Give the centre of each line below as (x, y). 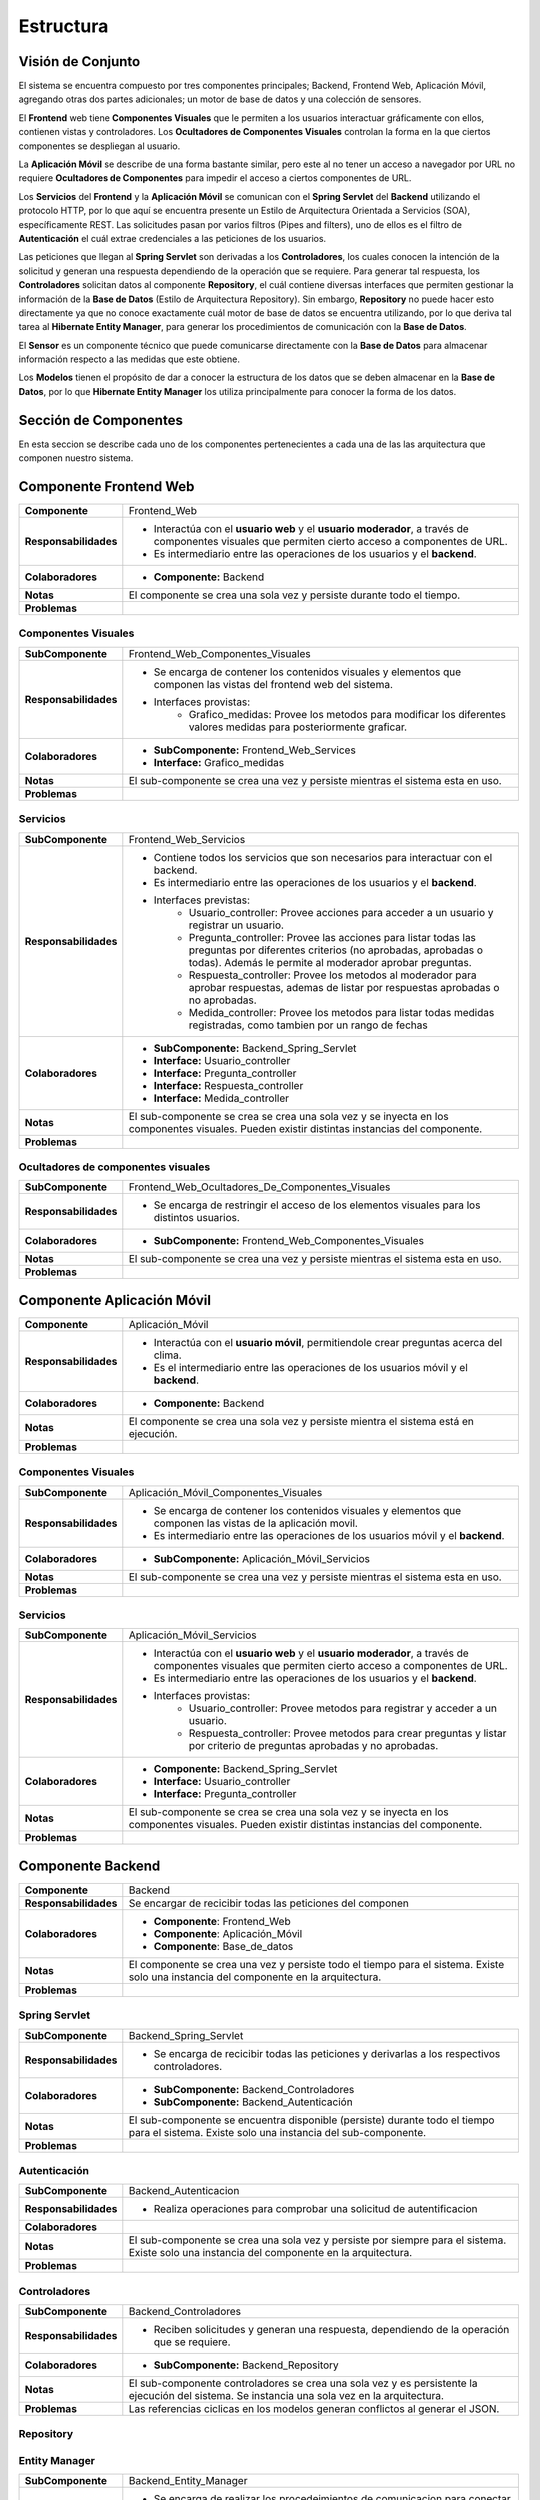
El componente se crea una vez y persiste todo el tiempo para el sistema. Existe (316, 1964)
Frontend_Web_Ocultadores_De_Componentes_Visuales (259, 1187)
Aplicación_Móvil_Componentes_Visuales (225, 1492)
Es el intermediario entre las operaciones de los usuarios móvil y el (311, 1367)
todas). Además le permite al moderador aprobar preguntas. (330, 962)
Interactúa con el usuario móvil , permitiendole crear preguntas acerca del (328, 1342)
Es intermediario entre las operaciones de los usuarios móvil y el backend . (329, 1535)
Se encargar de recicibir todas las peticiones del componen (268, 1903)
